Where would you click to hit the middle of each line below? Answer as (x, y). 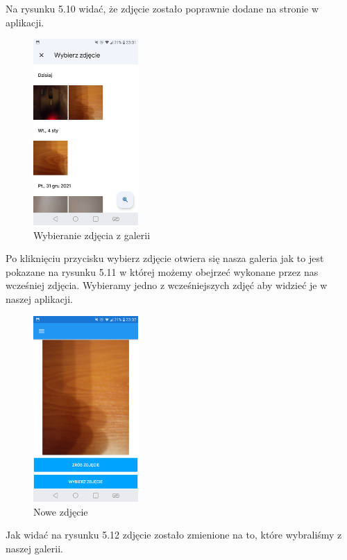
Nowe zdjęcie (61, 511)
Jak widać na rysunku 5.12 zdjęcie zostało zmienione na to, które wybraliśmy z (174, 535)
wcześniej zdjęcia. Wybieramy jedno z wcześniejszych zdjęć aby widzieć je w (167, 285)
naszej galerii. (34, 549)
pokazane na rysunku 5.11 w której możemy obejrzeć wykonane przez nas (162, 271)
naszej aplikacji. (39, 298)
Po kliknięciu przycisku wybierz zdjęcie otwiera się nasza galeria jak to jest (165, 258)
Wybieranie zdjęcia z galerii (92, 235)
